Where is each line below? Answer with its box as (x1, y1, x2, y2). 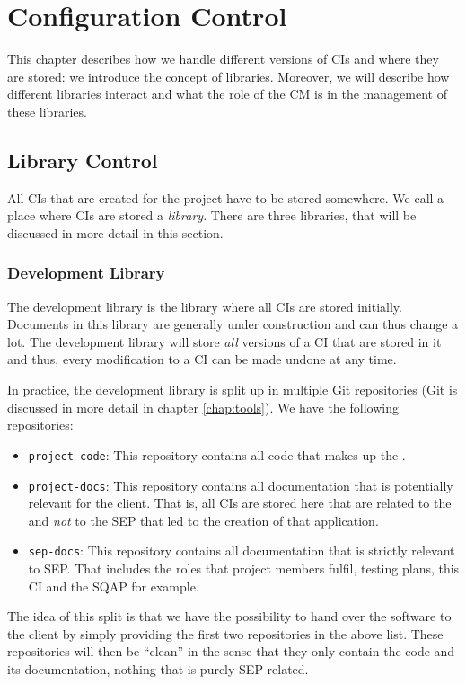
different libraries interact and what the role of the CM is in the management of (7, 84, 447, 103)
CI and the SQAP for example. (28, 576, 199, 595)
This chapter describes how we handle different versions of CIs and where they (7, 49, 439, 68)
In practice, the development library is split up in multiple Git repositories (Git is (7, 380, 458, 399)
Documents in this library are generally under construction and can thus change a (7, 315, 459, 333)
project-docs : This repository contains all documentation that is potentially (28, 475, 453, 494)
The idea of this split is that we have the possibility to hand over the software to (7, 607, 452, 626)
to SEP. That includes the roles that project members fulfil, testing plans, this (28, 559, 460, 578)
